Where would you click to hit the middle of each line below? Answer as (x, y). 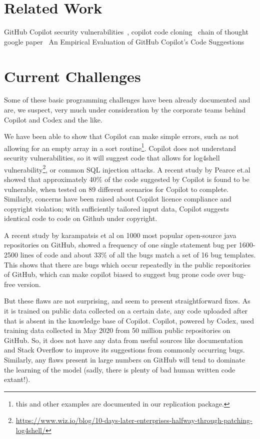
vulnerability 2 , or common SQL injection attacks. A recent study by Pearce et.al (127, 168)
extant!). (17, 379)
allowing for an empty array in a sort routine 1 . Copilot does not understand (120, 147)
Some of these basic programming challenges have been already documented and (127, 100)
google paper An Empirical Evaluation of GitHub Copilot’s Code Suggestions (124, 41)
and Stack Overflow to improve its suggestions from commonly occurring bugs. (124, 350)
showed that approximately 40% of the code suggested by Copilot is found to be (127, 179)
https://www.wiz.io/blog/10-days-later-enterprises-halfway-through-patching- (134, 420)
